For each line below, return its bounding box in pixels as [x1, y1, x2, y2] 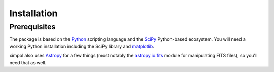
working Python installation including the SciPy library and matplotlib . [9, 43, 154, 49]
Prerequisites [9, 22, 56, 31]
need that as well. [9, 59, 47, 65]
